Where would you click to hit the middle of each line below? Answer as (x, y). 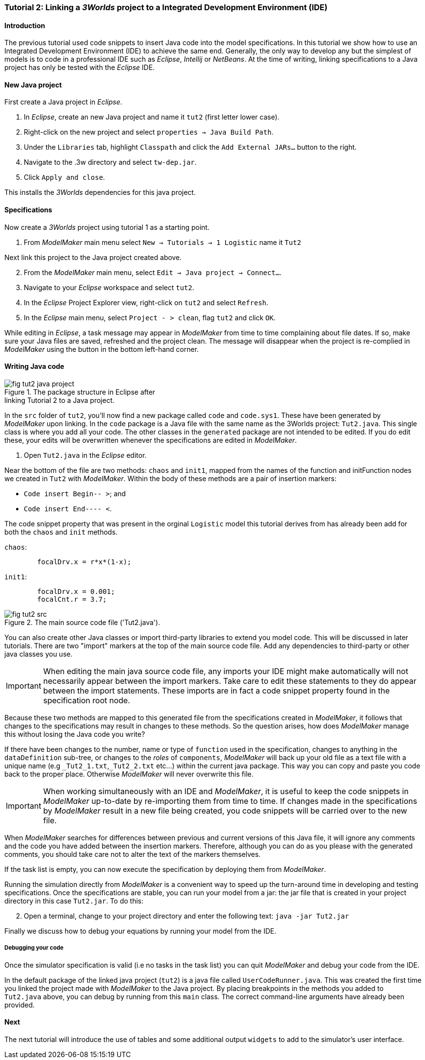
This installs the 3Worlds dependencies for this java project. (100, 192)
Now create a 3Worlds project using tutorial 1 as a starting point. (107, 227)
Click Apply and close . (65, 177)
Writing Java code (34, 366)
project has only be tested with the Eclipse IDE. (80, 68)
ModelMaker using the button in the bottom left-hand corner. (102, 349)
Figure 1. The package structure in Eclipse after (80, 392)
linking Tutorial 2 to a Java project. (59, 400)
